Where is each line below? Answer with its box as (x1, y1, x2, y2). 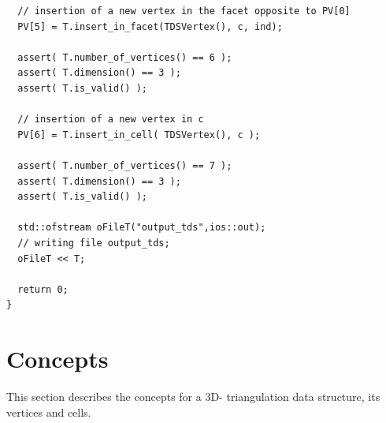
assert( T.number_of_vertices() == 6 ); (17, 51, 232, 63)
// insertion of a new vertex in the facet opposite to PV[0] (17, 6, 351, 17)
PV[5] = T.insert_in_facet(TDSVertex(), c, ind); (17, 21, 283, 32)
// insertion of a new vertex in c (17, 114, 204, 125)
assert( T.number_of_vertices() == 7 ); (17, 159, 232, 171)
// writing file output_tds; (17, 237, 170, 249)
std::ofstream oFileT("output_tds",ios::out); (17, 222, 266, 234)
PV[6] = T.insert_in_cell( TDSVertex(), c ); (17, 129, 261, 140)
